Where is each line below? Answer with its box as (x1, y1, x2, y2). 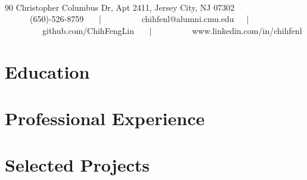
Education (5, 59, 90, 83)
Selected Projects (5, 153, 150, 177)
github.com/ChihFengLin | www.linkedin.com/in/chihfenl (42, 24, 302, 36)
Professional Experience (5, 105, 205, 130)
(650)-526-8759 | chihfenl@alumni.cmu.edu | (29, 13, 249, 25)
